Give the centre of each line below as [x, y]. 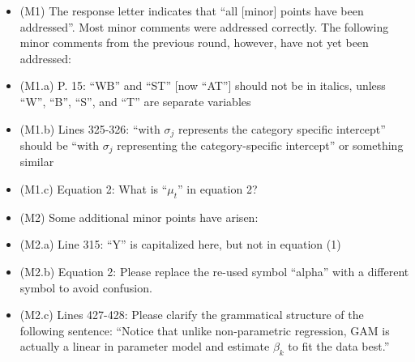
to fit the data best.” [339, 346]
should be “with [60, 145]
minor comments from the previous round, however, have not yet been [194, 43]
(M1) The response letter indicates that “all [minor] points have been [192, 11]
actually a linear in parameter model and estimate [145, 346]
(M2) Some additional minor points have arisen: [139, 217]
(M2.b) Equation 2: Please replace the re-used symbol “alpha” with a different [214, 272]
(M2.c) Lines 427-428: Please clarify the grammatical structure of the [192, 315]
